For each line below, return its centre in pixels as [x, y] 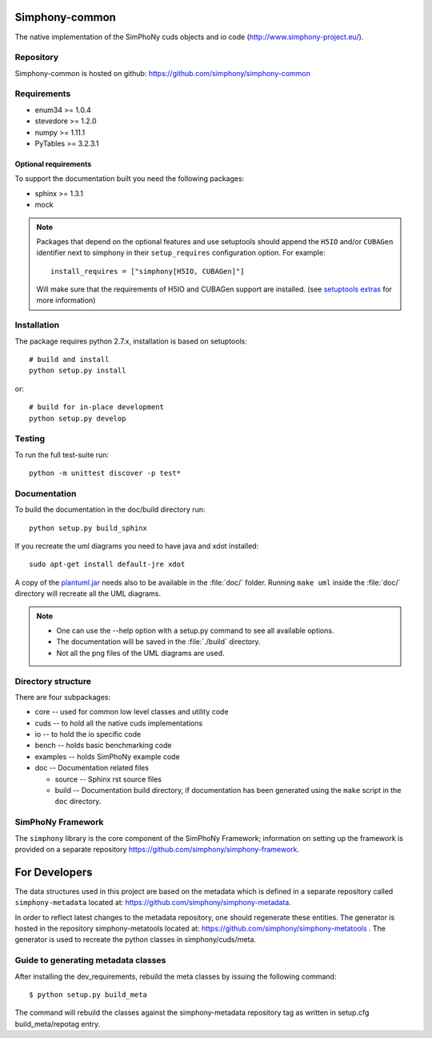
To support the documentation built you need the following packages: [130, 179]
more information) [66, 300]
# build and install [69, 360]
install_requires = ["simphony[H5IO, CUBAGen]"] [148, 271]
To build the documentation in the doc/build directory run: [110, 509]
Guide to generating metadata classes [90, 960]
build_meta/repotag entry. [58, 1024]
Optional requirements [53, 163]
